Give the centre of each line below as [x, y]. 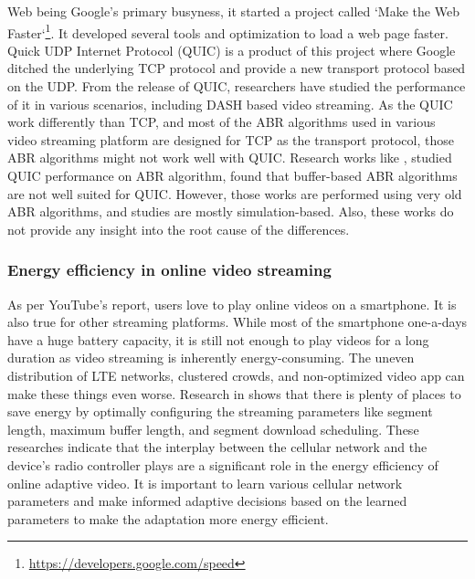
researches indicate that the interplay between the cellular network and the [217, 447]
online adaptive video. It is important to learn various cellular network [205, 483]
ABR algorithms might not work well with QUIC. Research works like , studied [230, 158]
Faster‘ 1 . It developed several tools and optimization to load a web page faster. [228, 31]
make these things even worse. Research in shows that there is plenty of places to [234, 393]
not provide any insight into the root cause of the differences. [179, 229]
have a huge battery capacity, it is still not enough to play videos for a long [218, 339]
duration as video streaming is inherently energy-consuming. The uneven [211, 358]
